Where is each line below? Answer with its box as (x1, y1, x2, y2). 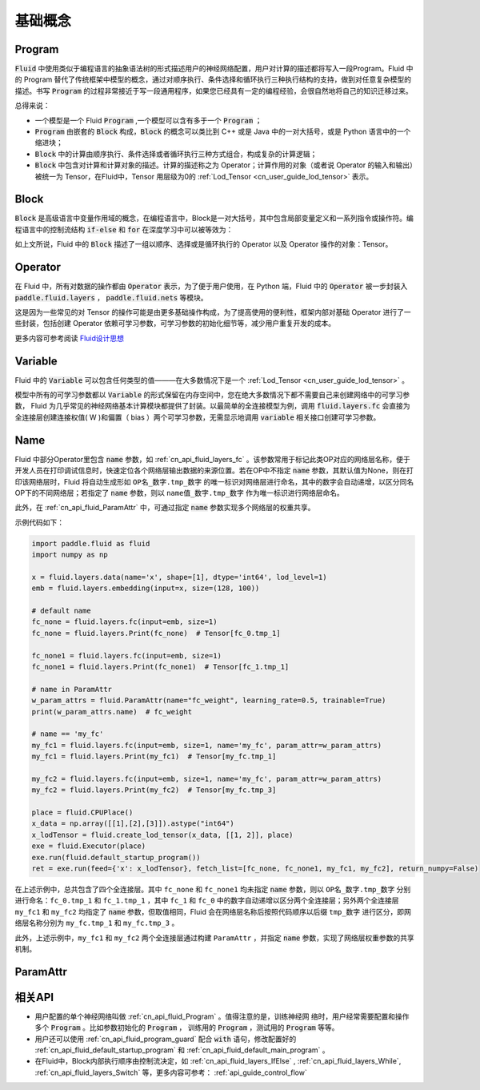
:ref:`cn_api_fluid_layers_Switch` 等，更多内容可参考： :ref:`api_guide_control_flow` (34, 1068, 307, 1077)
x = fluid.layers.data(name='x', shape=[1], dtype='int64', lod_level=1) (31, 573, 327, 581)
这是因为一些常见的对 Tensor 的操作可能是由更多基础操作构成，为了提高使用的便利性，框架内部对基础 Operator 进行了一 (14, 307, 411, 316)
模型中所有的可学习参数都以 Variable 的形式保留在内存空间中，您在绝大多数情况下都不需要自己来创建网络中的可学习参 (14, 390, 410, 400)
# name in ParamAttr (31, 685, 112, 694)
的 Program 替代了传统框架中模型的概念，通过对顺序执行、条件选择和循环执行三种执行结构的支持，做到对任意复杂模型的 (14, 74, 412, 84)
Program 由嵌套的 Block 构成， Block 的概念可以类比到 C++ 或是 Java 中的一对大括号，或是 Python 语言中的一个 (34, 127, 411, 136)
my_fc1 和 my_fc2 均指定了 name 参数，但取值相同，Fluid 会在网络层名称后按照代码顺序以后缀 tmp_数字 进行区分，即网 (14, 907, 411, 916)
